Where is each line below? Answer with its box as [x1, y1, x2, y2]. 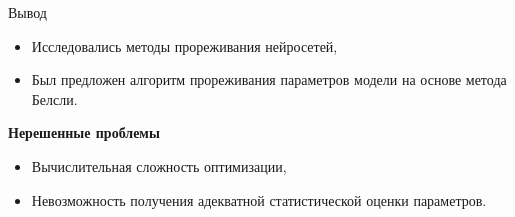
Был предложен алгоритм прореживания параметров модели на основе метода [31, 69, 507, 90]
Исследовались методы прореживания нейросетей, [31, 35, 338, 56]
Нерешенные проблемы [8, 122, 160, 143]
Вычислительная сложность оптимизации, [31, 155, 287, 176]
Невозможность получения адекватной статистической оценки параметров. [31, 189, 487, 210]
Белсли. [31, 88, 78, 109]
